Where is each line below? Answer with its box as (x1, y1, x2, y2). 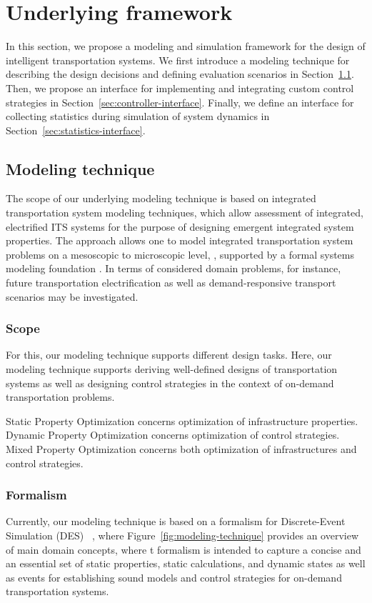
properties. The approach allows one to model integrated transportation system (6, 233, 353, 248)
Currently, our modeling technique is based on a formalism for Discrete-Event (6, 514, 346, 529)
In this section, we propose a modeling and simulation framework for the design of (6, 39, 366, 54)
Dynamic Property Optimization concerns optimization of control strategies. (6, 427, 340, 442)
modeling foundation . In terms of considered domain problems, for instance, (6, 261, 341, 276)
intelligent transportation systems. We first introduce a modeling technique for (6, 52, 350, 67)
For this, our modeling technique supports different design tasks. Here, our (6, 347, 332, 362)
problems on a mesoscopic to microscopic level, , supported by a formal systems (6, 246, 354, 261)
